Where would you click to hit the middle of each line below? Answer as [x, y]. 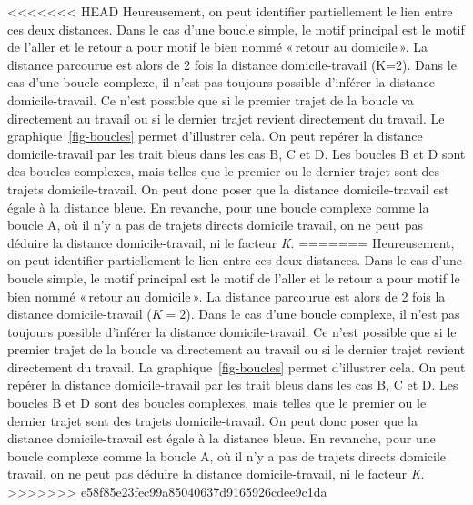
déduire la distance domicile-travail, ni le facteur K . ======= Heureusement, [231, 242]
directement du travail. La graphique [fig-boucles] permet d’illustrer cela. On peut [236, 366]
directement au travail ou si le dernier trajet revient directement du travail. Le [226, 118]
